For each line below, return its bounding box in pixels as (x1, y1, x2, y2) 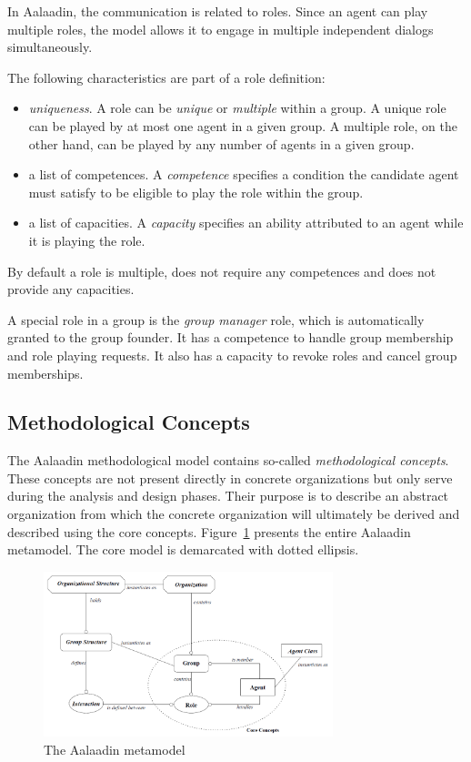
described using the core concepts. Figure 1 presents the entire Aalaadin (7, 522, 411, 541)
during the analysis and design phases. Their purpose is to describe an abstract (7, 486, 449, 505)
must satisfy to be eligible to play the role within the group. (28, 182, 364, 201)
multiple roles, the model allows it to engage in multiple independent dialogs (7, 19, 434, 38)
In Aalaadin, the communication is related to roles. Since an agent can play (7, 2, 428, 20)
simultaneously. (7, 37, 93, 56)
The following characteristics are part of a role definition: (7, 67, 326, 86)
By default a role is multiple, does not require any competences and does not (7, 261, 436, 280)
